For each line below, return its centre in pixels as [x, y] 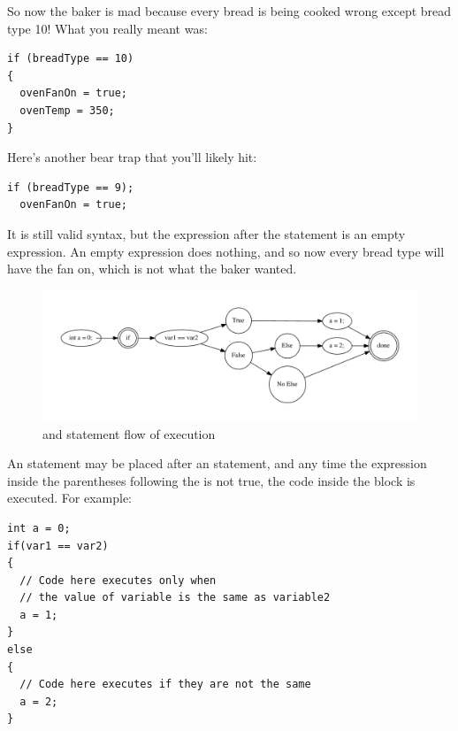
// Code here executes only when [118, 580]
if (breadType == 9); [71, 187]
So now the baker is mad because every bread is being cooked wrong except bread [229, 11]
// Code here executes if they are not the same [165, 685]
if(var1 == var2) [58, 546]
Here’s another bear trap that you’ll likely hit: [132, 157]
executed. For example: [70, 498]
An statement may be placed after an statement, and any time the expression [217, 463]
